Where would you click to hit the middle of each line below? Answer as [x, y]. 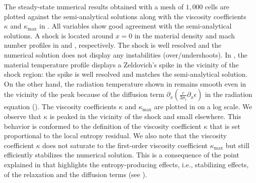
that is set [225, 126]
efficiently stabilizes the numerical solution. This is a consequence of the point [122, 155]
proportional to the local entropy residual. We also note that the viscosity [115, 136]
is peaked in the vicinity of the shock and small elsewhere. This [145, 116]
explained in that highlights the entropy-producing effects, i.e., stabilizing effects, [126, 164]
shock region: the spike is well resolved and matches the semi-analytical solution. [126, 74]
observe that [23, 116]
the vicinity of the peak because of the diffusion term [84, 94]
